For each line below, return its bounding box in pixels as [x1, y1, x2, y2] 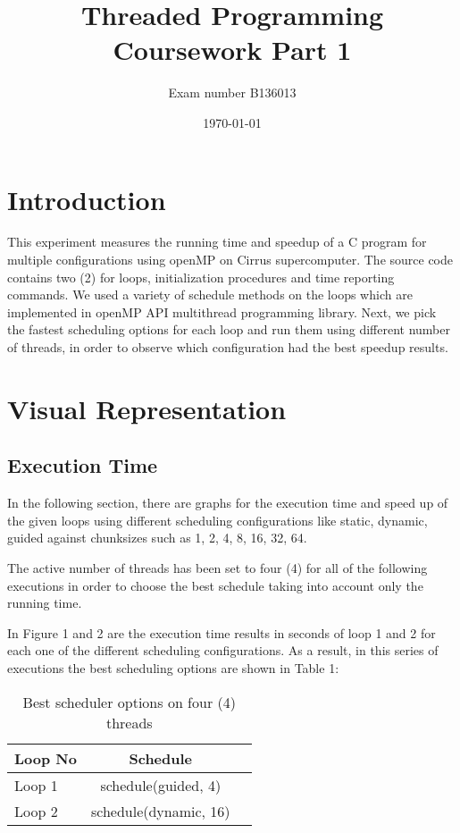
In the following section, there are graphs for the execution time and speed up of [7, 493, 448, 512]
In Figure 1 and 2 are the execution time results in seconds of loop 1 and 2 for [7, 623, 436, 642]
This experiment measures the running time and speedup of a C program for [7, 232, 427, 251]
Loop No [14, 747, 77, 769]
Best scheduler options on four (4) [22, 691, 236, 712]
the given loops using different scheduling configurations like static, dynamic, [7, 510, 428, 529]
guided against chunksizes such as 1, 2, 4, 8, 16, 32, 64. [7, 528, 307, 547]
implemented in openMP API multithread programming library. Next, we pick [7, 302, 437, 321]
